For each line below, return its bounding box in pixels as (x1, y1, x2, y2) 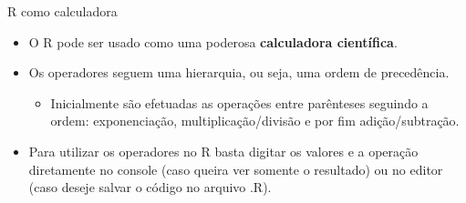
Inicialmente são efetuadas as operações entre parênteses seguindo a (50, 93, 429, 112)
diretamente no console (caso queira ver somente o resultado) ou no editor (28, 159, 443, 178)
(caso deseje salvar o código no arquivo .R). (28, 178, 272, 197)
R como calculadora (7, 2, 118, 20)
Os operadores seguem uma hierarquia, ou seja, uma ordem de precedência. (28, 63, 450, 82)
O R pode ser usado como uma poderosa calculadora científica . (28, 32, 398, 51)
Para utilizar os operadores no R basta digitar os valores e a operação (28, 141, 419, 160)
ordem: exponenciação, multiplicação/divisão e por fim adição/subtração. (50, 111, 460, 130)
